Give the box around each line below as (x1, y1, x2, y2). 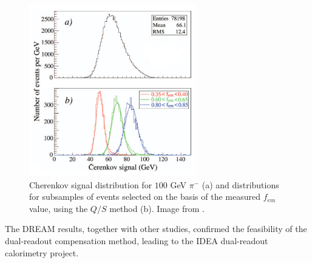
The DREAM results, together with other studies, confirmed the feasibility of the (5, 222, 307, 235)
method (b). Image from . (109, 202, 205, 214)
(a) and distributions (202, 178, 279, 191)
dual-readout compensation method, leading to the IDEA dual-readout (5, 234, 268, 247)
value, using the (29, 202, 88, 214)
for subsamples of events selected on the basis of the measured (29, 190, 260, 203)
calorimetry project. (5, 246, 79, 259)
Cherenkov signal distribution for (29, 178, 152, 191)
